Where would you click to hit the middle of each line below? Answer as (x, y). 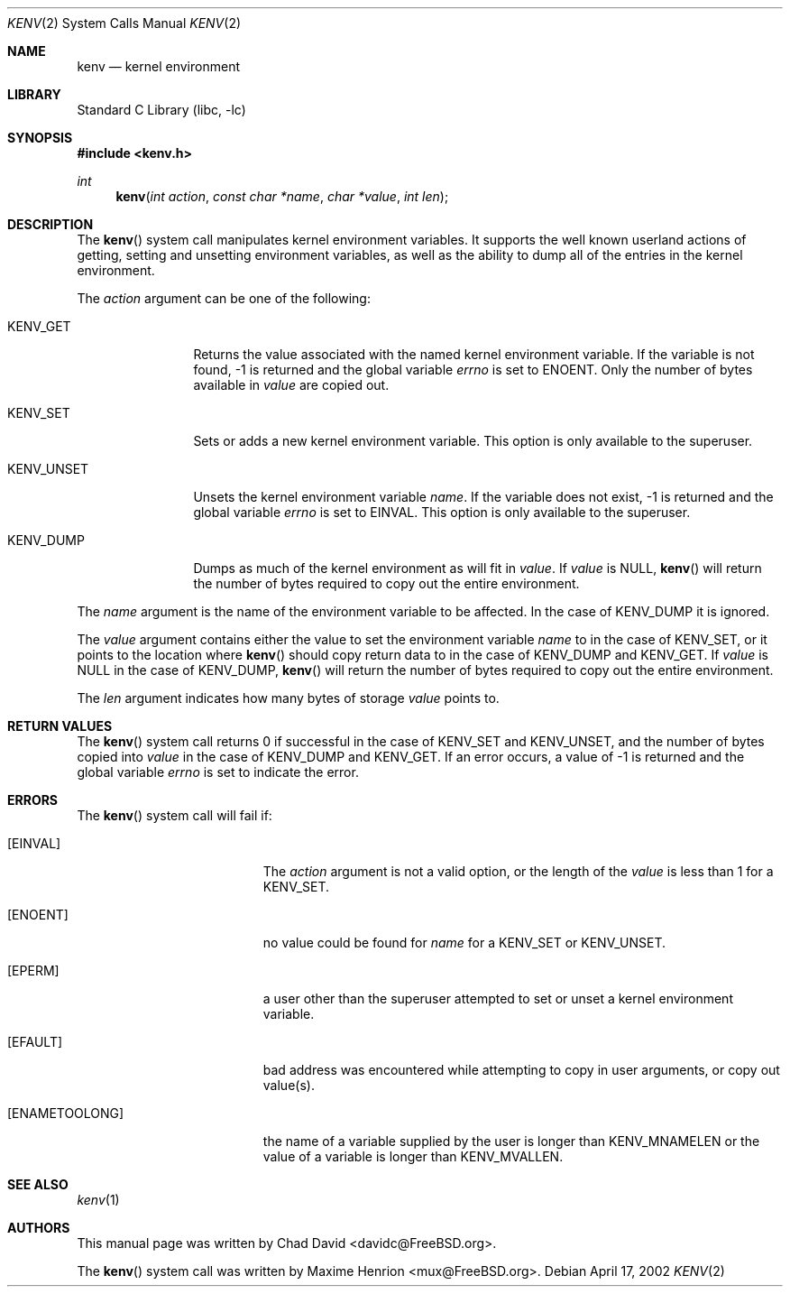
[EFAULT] (35, 1042)
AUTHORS (39, 1228)
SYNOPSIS (40, 138)
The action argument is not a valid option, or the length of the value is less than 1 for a (518, 871)
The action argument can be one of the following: (224, 298)
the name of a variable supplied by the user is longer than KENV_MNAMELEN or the (511, 1141)
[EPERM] (33, 970)
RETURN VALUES (60, 726)
